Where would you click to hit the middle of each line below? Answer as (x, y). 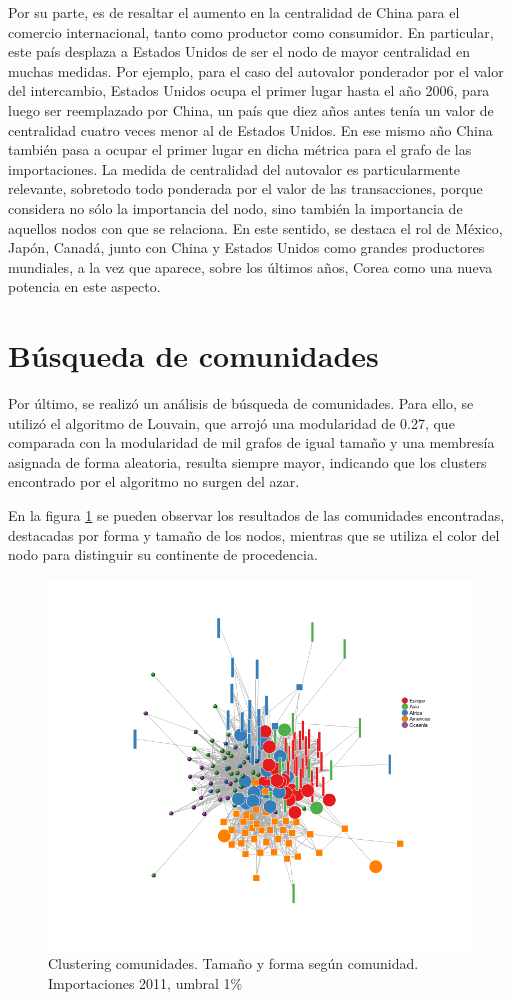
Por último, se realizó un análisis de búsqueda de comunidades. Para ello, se (241, 403)
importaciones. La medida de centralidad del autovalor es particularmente (234, 168)
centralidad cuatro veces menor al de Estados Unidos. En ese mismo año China (250, 129)
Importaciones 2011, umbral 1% (145, 982)
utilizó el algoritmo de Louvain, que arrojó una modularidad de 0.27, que (231, 422)
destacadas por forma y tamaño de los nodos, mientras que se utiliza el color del (254, 534)
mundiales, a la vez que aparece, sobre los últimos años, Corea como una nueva (250, 266)
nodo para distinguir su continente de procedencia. (163, 554)
